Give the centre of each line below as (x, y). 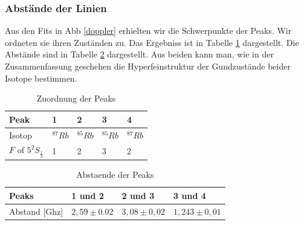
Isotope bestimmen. (41, 78)
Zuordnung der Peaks (76, 98)
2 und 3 (138, 195)
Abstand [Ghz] (36, 211)
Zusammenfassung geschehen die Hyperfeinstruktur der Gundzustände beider (148, 66)
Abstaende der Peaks (115, 174)
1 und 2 (88, 195)
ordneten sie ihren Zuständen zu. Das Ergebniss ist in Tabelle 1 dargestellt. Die (152, 42)
